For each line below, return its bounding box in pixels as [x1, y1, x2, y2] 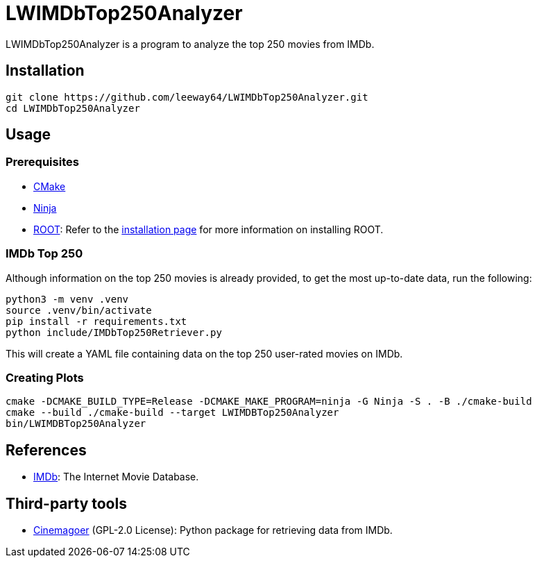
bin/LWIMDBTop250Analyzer [6, 418, 146, 430]
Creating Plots [6, 370, 84, 385]
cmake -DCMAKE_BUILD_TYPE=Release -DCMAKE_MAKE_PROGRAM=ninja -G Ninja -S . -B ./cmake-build [6, 396, 532, 407]
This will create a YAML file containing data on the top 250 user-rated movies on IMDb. [6, 347, 403, 360]
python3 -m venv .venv [6, 293, 129, 305]
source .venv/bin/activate [6, 304, 152, 316]
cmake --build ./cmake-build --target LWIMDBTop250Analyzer [6, 407, 339, 419]
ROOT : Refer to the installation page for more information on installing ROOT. [33, 223, 384, 235]
